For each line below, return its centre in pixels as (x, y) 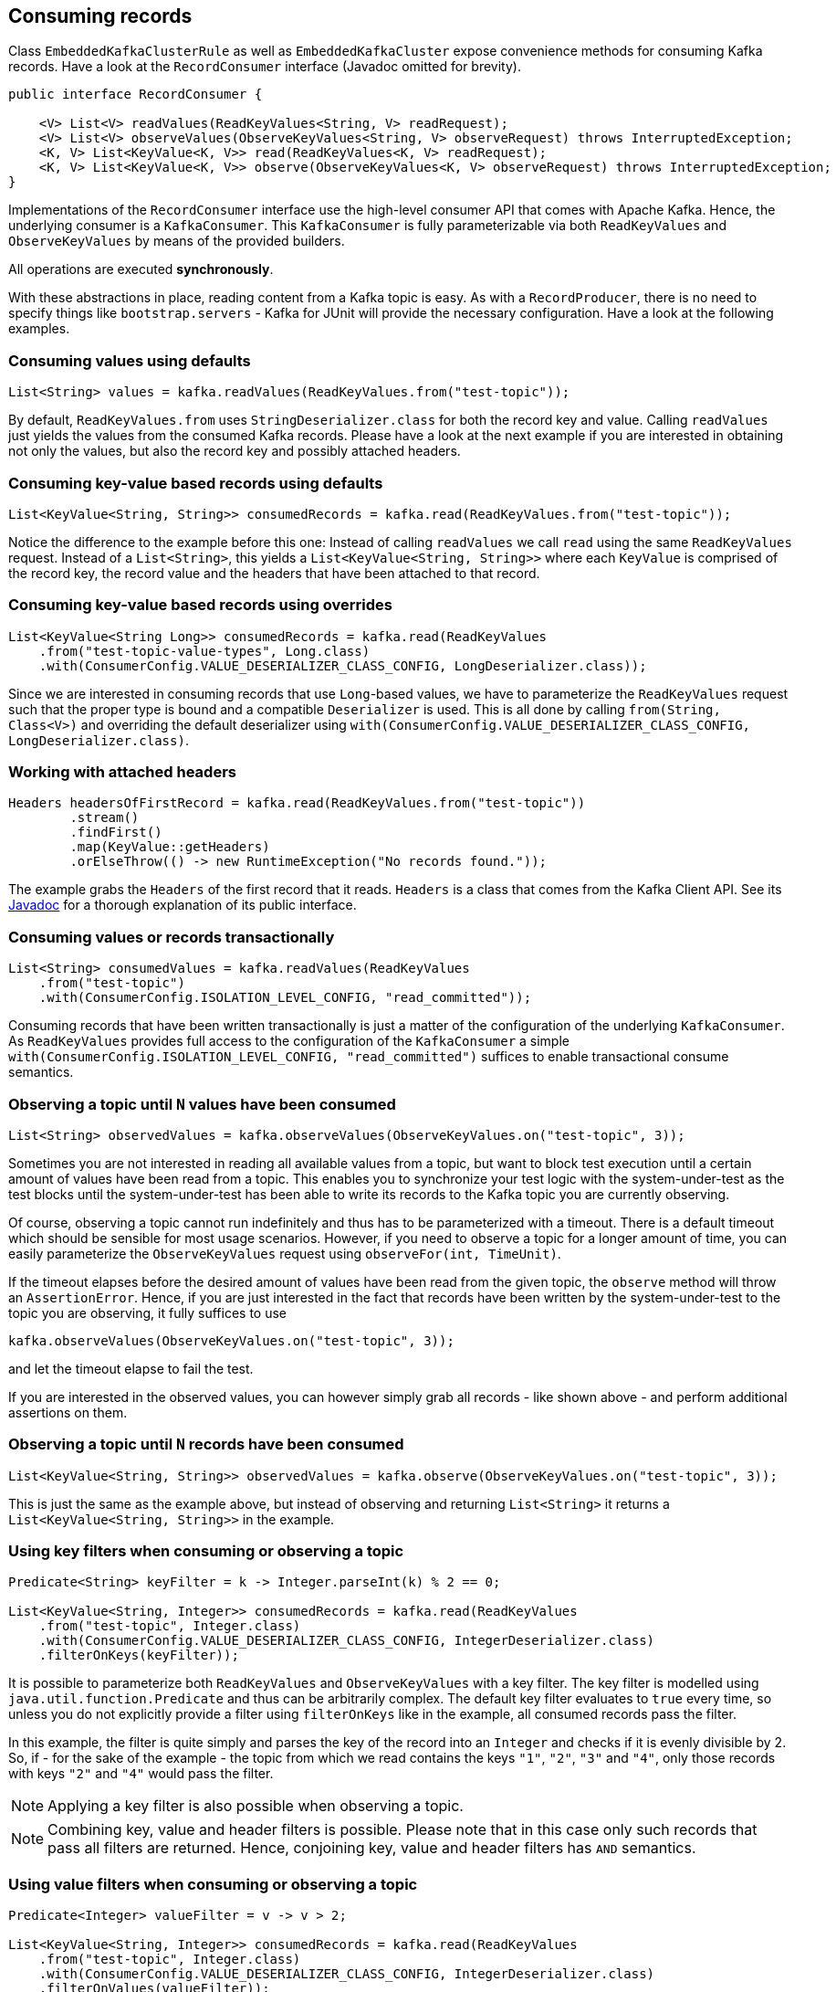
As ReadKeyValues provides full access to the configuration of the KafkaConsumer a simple (289, 1041)
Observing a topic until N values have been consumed (202, 1104)
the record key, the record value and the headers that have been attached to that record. (274, 573)
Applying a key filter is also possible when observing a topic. (256, 1806)
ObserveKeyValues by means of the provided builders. (177, 241)
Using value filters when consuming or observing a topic (213, 1884)
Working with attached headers (122, 772)
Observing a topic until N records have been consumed (206, 1444)
